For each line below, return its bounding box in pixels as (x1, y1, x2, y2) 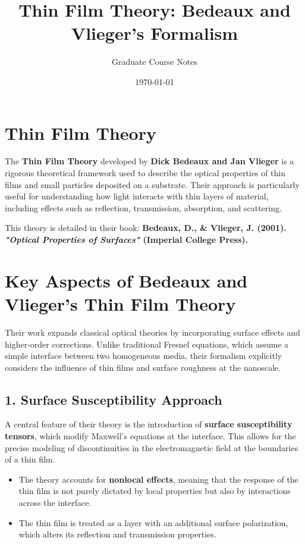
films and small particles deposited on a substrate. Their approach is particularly (5, 178, 300, 190)
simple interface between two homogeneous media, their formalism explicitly (5, 349, 282, 362)
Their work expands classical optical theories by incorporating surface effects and (5, 326, 300, 338)
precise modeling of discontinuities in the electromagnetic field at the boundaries (5, 441, 298, 454)
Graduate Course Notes (112, 55, 197, 68)
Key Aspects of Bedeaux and (5, 268, 248, 292)
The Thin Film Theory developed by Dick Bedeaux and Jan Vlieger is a (5, 155, 294, 167)
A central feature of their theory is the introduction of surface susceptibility (5, 418, 293, 430)
